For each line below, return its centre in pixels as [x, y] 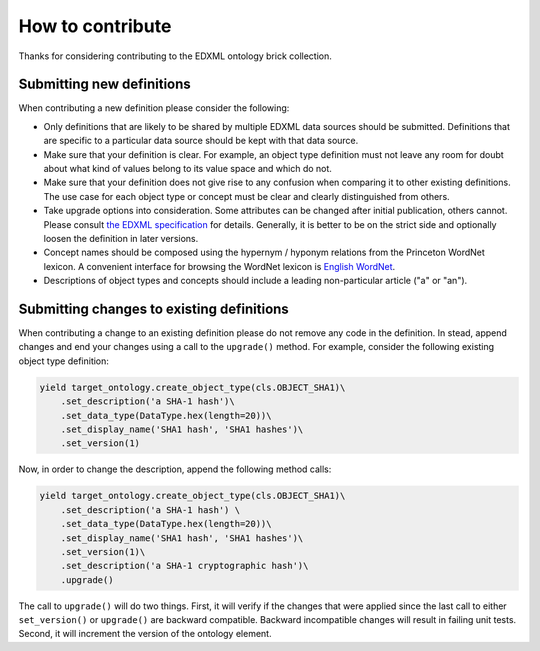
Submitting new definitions [105, 84]
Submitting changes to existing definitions [153, 308]
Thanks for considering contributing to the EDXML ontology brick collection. [175, 56]
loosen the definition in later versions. [121, 238]
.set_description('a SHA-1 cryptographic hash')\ [184, 566]
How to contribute [95, 26]
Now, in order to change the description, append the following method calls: [175, 469]
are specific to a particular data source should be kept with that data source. [201, 141]
